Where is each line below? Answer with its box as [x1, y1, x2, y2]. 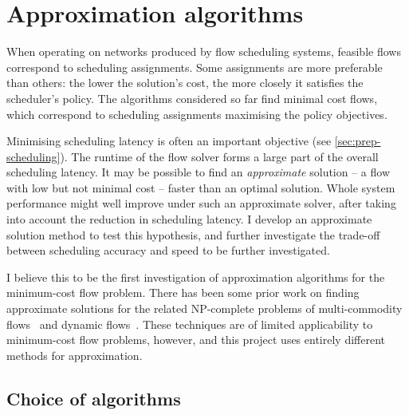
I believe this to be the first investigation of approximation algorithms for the [6, 268, 385, 285]
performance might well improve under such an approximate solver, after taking [6, 195, 396, 211]
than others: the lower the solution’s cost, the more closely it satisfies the [6, 74, 364, 91]
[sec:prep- [334, 132, 381, 149]
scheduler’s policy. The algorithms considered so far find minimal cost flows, [6, 89, 378, 106]
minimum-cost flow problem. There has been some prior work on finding [6, 284, 360, 301]
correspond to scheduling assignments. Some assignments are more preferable [6, 58, 383, 75]
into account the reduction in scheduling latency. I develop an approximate [6, 211, 372, 227]
